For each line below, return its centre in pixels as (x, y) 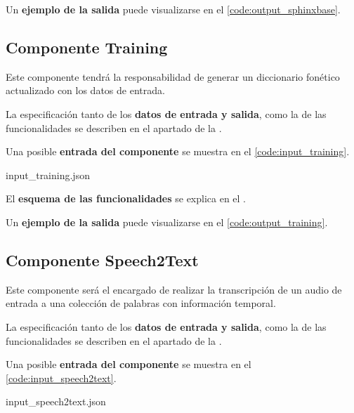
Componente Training (87, 47)
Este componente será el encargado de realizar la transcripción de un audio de (174, 289)
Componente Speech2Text (102, 260)
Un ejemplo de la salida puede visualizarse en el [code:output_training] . (167, 222)
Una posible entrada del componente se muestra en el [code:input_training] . (178, 151)
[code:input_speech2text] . (61, 378)
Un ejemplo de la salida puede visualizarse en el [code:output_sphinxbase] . (173, 9)
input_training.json (48, 175)
